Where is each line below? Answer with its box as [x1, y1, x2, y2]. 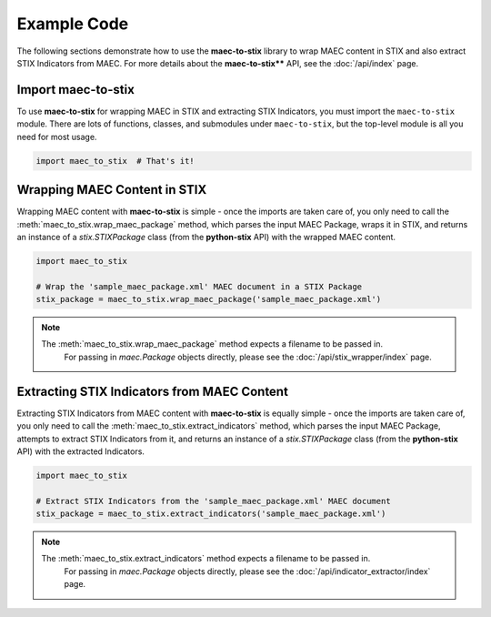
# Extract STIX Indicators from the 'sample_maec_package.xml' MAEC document [35, 496, 391, 506]
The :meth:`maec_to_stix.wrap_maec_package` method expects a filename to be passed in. [41, 339, 384, 349]
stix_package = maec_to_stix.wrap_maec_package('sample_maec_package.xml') [35, 294, 382, 305]
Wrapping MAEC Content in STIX [16, 182, 207, 197]
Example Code [16, 14, 129, 34]
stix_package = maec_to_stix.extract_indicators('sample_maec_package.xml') [35, 509, 386, 519]
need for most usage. [16, 131, 97, 142]
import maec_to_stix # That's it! [35, 156, 195, 166]
